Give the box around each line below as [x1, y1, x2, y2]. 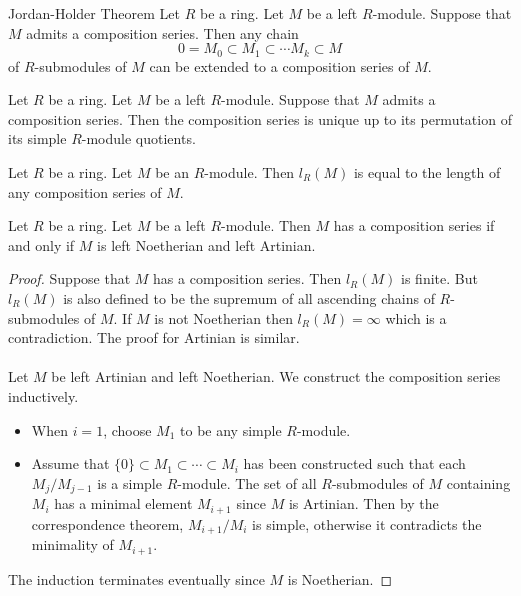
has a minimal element [54, 493, 193, 514]
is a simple [97, 472, 162, 493]
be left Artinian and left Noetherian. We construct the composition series [51, 366, 501, 387]
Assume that [31, 453, 110, 474]
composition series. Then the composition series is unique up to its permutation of [8, 108, 512, 129]
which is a [385, 307, 447, 328]
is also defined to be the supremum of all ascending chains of [63, 287, 435, 308]
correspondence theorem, [31, 513, 184, 534]
